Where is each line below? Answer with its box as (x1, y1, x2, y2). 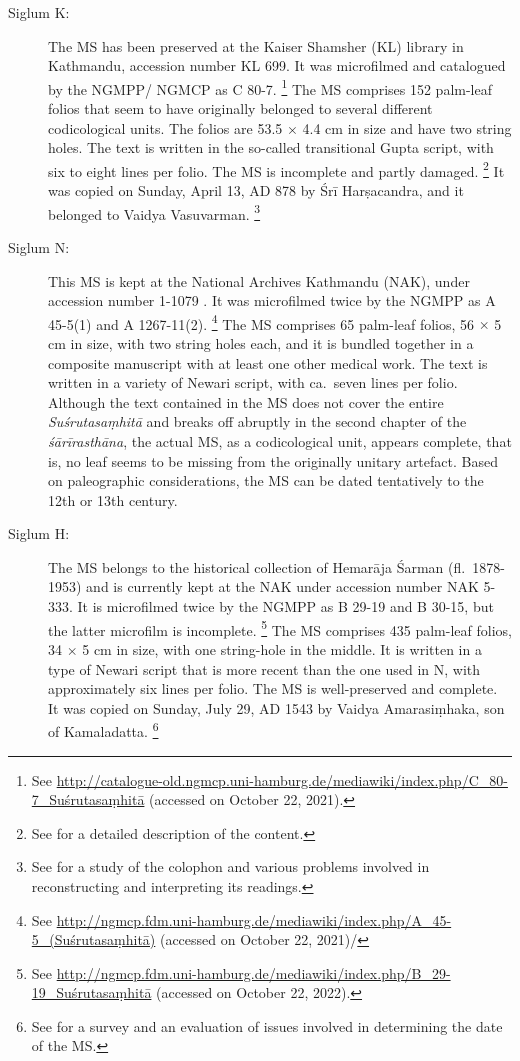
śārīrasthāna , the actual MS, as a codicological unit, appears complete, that (48, 430, 512, 451)
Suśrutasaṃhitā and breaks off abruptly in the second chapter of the (48, 411, 467, 432)
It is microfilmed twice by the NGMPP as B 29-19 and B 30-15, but (77, 596, 494, 617)
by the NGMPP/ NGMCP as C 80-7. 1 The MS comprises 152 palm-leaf (48, 75, 492, 99)
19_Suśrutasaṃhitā (31, 982, 152, 1003)
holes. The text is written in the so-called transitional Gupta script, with (48, 137, 494, 158)
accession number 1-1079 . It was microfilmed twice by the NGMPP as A (48, 290, 496, 311)
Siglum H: (8, 523, 70, 544)
